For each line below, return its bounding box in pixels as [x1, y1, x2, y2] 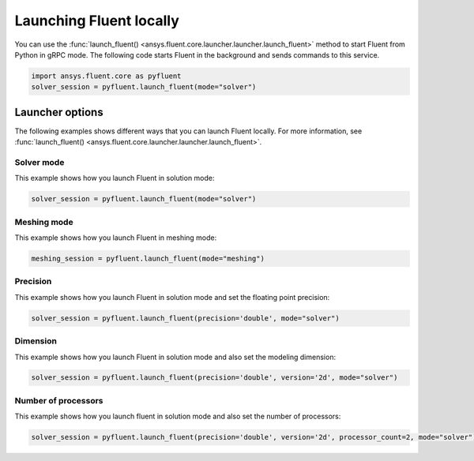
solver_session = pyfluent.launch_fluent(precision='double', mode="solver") [31, 313, 340, 323]
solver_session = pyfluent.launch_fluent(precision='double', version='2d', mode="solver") [31, 373, 398, 382]
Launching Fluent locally [14, 12, 179, 29]
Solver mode [14, 156, 65, 167]
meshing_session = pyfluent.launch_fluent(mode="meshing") [31, 254, 265, 264]
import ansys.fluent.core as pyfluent [31, 71, 182, 81]
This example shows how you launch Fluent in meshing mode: [14, 233, 217, 242]
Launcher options [14, 105, 103, 118]
